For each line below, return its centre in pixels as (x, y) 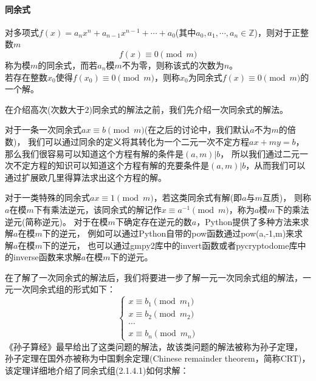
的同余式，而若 (68, 65)
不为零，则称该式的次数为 (173, 65)
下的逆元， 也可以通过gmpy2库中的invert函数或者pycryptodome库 (170, 245)
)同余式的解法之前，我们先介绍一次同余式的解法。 (188, 109)
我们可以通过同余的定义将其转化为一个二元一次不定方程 (139, 141)
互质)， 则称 (287, 197)
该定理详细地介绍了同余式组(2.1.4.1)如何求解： (97, 370)
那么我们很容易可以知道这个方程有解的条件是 (94, 153)
